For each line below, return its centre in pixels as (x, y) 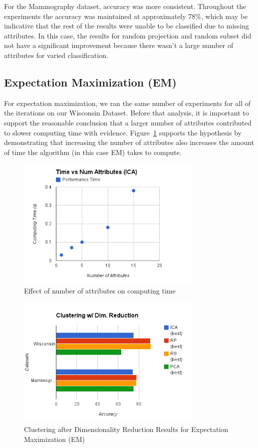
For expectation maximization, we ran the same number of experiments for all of (128, 103)
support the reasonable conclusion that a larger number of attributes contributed (128, 122)
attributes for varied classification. (56, 55)
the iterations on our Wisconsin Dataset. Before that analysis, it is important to (127, 113)
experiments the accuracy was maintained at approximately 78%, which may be (126, 16)
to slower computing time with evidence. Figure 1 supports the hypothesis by (123, 132)
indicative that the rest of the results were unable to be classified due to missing (127, 26)
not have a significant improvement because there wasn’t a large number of (119, 45)
